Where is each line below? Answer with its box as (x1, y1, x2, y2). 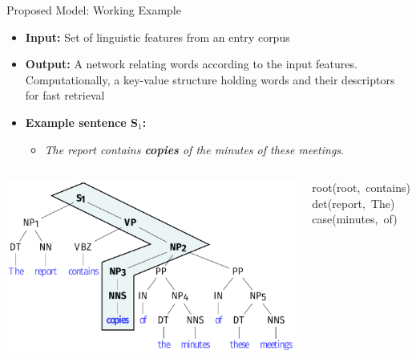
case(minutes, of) (312, 210, 398, 227)
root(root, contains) (312, 179, 410, 196)
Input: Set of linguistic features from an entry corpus (25, 28, 290, 45)
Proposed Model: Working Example (6, 2, 181, 18)
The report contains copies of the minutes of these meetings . (44, 141, 344, 157)
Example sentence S (25, 113, 138, 130)
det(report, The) (312, 194, 395, 211)
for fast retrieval (25, 87, 105, 104)
